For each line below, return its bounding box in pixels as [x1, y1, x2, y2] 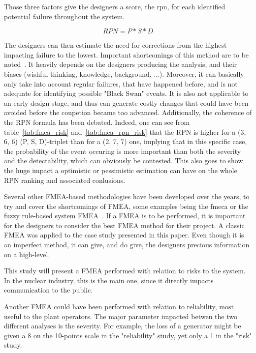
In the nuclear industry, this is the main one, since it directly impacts [4, 275, 214, 285]
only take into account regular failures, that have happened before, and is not [4, 78, 238, 88]
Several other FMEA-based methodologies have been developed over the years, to [4, 191, 250, 202]
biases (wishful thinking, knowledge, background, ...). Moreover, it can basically [4, 68, 244, 79]
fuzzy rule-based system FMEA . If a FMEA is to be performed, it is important [4, 210, 246, 221]
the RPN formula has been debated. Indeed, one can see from [4, 117, 190, 127]
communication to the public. [4, 285, 93, 295]
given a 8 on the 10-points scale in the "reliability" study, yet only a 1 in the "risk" [4, 330, 252, 340]
